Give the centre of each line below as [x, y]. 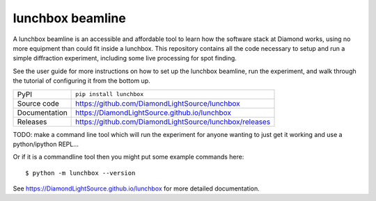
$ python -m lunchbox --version [80, 173]
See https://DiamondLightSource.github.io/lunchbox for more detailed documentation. [136, 188]
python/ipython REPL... [46, 144]
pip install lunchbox [110, 94]
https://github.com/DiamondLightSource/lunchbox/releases [173, 122]
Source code [38, 103]
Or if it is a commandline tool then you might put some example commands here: [128, 157]
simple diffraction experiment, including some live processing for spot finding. [125, 58]
